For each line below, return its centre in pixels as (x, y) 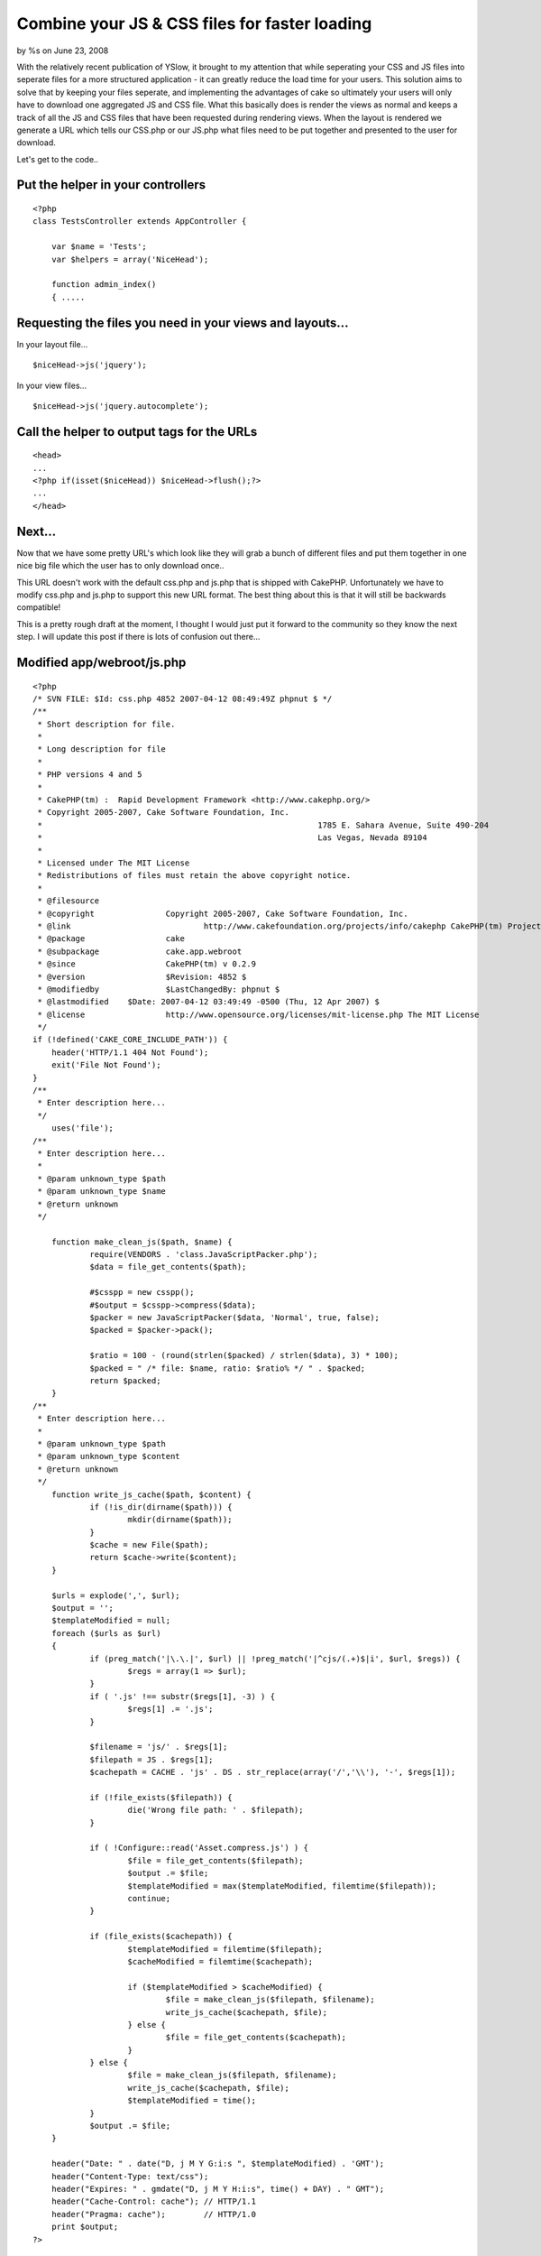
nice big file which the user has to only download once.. (120, 566)
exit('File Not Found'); (106, 1065)
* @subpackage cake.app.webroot (140, 951)
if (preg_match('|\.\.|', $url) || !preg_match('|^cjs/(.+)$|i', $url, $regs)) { (275, 1659)
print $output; (85, 2227)
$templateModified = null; (111, 1621)
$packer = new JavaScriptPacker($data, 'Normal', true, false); (235, 1318)
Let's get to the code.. (58, 159)
